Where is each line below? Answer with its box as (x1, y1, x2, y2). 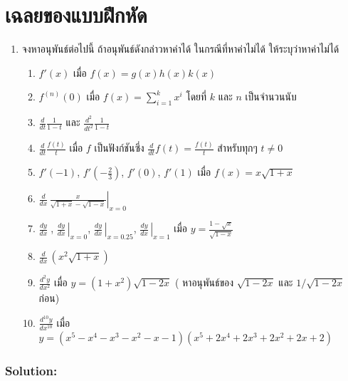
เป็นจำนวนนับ (245, 89, 297, 104)
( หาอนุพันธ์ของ (174, 275, 234, 290)
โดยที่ (186, 89, 207, 104)
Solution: (5, 361, 58, 379)
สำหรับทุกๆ (217, 140, 258, 155)
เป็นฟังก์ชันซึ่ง (94, 140, 144, 155)
